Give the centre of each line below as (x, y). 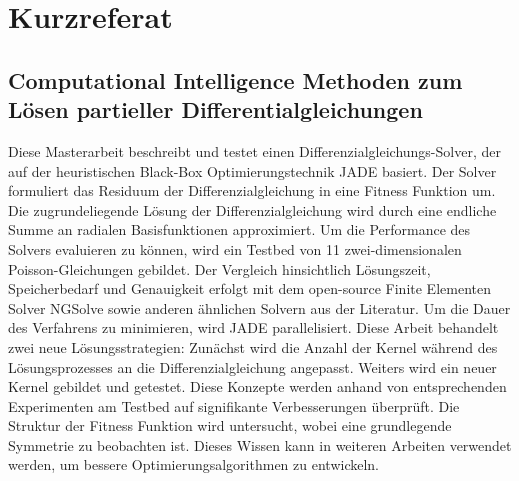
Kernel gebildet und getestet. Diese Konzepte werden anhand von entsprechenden (257, 386)
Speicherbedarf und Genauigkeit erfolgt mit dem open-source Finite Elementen (249, 288)
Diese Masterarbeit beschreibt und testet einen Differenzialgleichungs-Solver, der (254, 150)
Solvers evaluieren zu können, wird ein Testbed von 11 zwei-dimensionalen (235, 248)
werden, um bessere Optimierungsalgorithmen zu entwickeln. (193, 464)
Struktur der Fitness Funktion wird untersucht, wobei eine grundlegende (230, 425)
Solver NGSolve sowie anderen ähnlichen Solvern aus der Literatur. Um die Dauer (259, 307)
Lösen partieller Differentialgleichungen (215, 109)
